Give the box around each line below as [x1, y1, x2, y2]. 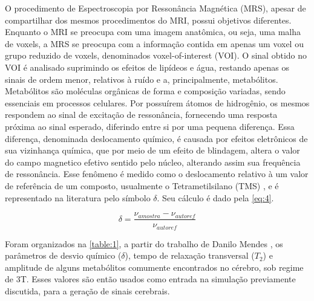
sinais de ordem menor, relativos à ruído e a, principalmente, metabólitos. [5, 73, 278, 85]
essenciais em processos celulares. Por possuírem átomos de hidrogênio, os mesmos [5, 96, 310, 109]
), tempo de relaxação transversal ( [125, 249, 255, 262]
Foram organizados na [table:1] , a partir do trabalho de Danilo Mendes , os [5, 237, 283, 250]
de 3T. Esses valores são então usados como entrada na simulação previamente [5, 273, 296, 285]
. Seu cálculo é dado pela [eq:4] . [157, 191, 274, 204]
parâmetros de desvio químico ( [5, 249, 122, 262]
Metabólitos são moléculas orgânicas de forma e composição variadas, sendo [5, 85, 286, 97]
